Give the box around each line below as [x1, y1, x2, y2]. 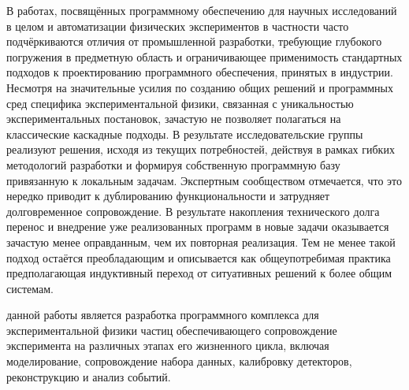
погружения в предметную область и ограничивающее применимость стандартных [6, 48, 403, 65]
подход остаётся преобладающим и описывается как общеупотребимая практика [6, 249, 391, 266]
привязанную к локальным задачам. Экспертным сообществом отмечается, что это [6, 172, 403, 188]
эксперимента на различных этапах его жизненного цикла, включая [6, 337, 329, 354]
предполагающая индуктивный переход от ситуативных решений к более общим [6, 265, 392, 281]
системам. [6, 280, 54, 296]
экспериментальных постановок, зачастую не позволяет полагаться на [6, 110, 341, 127]
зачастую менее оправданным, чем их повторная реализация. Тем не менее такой [6, 233, 396, 250]
